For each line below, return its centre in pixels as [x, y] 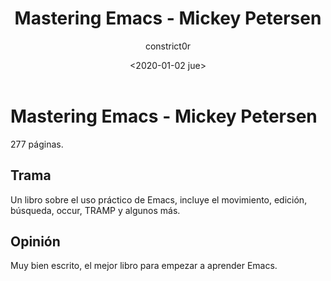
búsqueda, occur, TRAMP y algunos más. [95, 210]
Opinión [35, 241]
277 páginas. [37, 144]
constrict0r [168, 46]
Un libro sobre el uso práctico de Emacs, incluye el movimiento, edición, [159, 199]
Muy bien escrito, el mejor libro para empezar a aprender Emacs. [144, 266]
